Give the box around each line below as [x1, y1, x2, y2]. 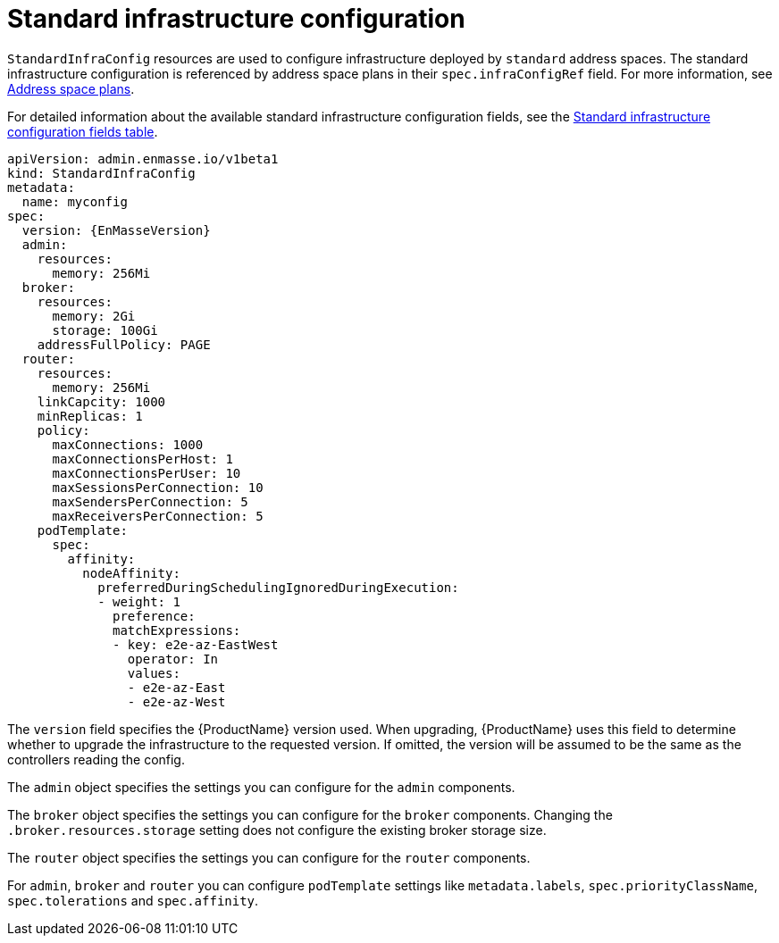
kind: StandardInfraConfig [7, 165, 196, 180]
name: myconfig [21, 194, 128, 209]
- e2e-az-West [127, 694, 226, 709]
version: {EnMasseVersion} [21, 222, 211, 238]
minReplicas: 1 [37, 408, 143, 423]
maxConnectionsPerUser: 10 [52, 465, 241, 480]
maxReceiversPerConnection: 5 [52, 508, 264, 523]
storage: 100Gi [52, 322, 158, 338]
